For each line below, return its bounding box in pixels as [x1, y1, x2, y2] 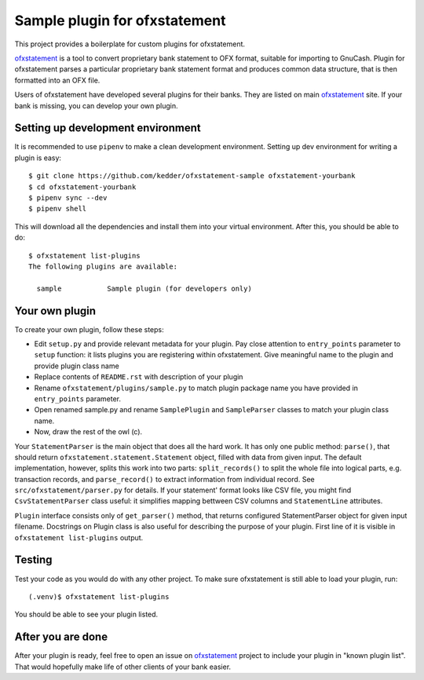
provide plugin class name [34, 361, 119, 371]
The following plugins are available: [28, 261, 178, 271]
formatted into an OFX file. [14, 75, 101, 85]
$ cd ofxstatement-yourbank [28, 182, 137, 192]
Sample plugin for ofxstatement [14, 12, 226, 29]
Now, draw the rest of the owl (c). [34, 427, 143, 437]
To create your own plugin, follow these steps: [14, 324, 164, 334]
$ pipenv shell [28, 204, 87, 214]
